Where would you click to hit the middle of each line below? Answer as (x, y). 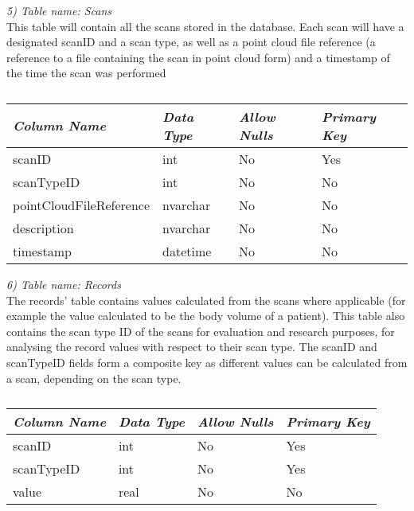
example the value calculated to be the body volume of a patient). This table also (206, 316)
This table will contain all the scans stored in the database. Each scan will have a (205, 26)
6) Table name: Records (64, 284)
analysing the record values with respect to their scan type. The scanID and (192, 347)
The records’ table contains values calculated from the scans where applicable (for (206, 300)
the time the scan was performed (86, 73)
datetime (187, 251)
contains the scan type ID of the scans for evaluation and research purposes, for (201, 331)
